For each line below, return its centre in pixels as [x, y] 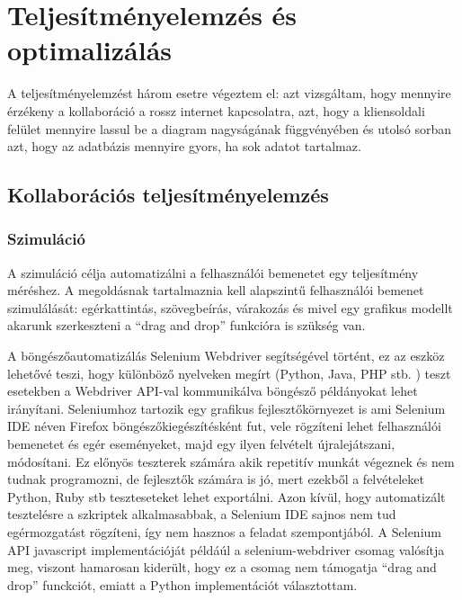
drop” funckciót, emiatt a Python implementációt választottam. [182, 584]
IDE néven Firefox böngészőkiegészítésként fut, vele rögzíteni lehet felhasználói [224, 426]
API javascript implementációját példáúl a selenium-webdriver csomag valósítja [226, 549]
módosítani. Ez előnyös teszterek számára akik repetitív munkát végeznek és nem [231, 461]
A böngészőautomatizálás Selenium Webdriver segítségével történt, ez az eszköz [226, 356]
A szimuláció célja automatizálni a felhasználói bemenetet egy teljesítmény [213, 272]
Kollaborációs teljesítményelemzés [168, 195]
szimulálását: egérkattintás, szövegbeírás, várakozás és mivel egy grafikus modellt [230, 307]
